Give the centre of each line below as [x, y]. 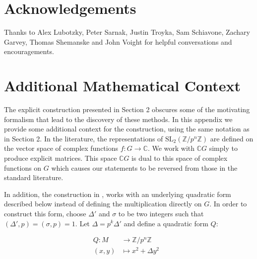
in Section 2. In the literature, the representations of [84, 138]
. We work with [171, 148]
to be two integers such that [161, 213]
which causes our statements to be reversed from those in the [144, 167]
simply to [223, 148]
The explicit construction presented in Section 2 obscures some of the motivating [127, 109]
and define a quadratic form [166, 223]
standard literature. [34, 177]
